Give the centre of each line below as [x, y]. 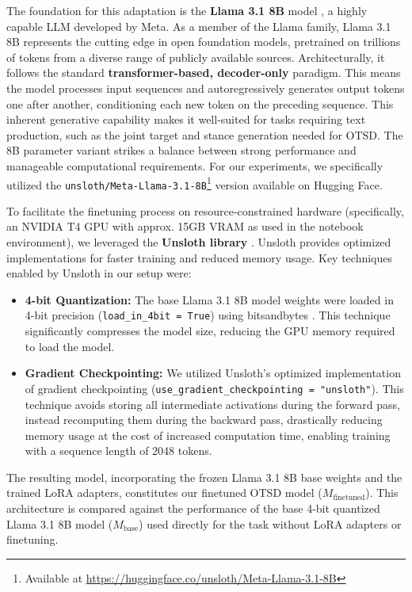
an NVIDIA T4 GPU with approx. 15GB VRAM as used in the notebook [185, 226]
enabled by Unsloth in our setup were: [99, 273]
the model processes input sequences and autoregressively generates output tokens [206, 88]
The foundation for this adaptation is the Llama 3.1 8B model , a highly [187, 10]
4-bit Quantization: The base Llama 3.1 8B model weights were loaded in [209, 299]
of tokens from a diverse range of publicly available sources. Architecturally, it [196, 57]
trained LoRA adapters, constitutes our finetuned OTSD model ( [164, 493]
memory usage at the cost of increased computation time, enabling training [208, 435]
